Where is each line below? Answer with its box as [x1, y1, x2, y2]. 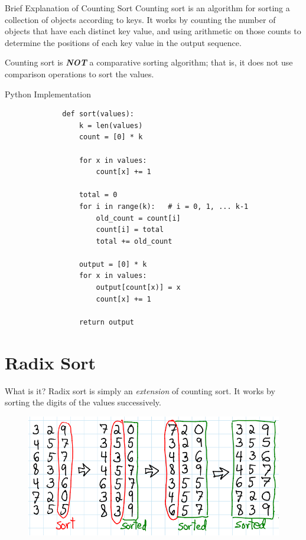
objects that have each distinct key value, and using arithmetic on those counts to [5, 25, 301, 37]
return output [79, 318, 134, 326]
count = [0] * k [79, 133, 143, 142]
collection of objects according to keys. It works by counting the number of [5, 13, 276, 25]
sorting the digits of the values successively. [5, 396, 161, 408]
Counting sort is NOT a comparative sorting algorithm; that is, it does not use [5, 56, 293, 68]
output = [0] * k [79, 260, 147, 269]
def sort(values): [62, 110, 134, 119]
